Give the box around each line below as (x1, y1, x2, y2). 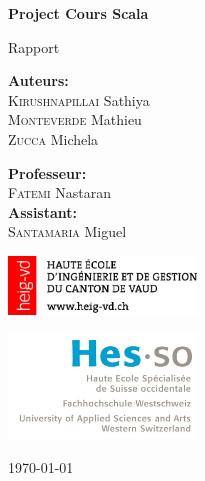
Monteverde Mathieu (8, 109, 142, 130)
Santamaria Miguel (8, 221, 127, 242)
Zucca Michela (8, 128, 99, 149)
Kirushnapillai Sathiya (8, 89, 150, 110)
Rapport (8, 36, 60, 57)
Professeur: (8, 162, 87, 183)
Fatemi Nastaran (8, 182, 112, 203)
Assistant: (8, 201, 78, 222)
